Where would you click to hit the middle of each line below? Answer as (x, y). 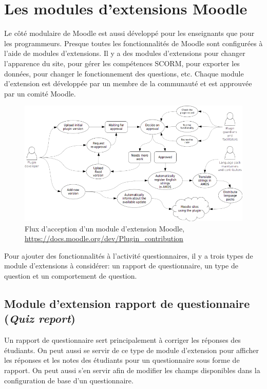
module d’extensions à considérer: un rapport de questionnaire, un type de (121, 266)
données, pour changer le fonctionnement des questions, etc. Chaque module (124, 73)
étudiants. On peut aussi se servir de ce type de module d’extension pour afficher (132, 350)
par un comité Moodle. (40, 93)
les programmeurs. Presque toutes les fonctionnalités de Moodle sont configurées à (133, 43)
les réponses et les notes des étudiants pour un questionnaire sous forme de (122, 360)
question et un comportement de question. (71, 275)
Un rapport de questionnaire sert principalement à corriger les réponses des (122, 340)
